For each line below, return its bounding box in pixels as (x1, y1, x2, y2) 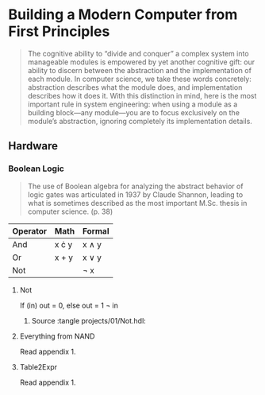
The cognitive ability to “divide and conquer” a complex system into (27, 48, 249, 58)
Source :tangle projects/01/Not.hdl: (31, 316, 147, 325)
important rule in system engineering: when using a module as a (27, 99, 238, 109)
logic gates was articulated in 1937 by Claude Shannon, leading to (27, 189, 244, 199)
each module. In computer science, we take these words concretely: (27, 74, 252, 83)
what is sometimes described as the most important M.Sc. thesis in (27, 198, 248, 207)
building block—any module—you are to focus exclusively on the (27, 107, 240, 117)
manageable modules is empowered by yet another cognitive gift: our (27, 57, 255, 67)
